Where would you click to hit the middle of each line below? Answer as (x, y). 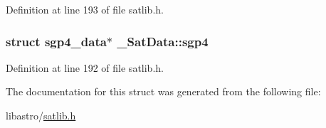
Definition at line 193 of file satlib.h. (85, 9)
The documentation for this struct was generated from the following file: (163, 91)
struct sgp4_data (56, 41)
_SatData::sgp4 (163, 41)
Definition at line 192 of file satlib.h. (85, 67)
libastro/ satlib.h (41, 115)
